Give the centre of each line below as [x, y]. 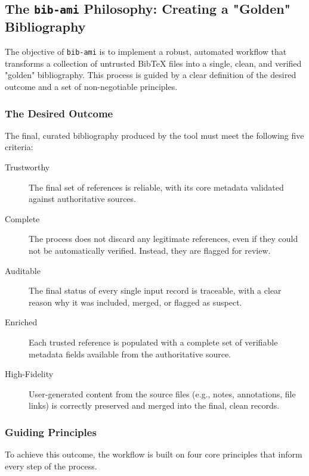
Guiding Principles [51, 432]
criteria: [19, 147]
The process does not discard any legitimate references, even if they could [163, 239]
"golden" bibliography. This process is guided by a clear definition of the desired [151, 75]
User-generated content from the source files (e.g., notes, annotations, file [162, 393]
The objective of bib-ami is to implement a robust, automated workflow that [146, 52]
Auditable [23, 270]
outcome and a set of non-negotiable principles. [91, 87]
